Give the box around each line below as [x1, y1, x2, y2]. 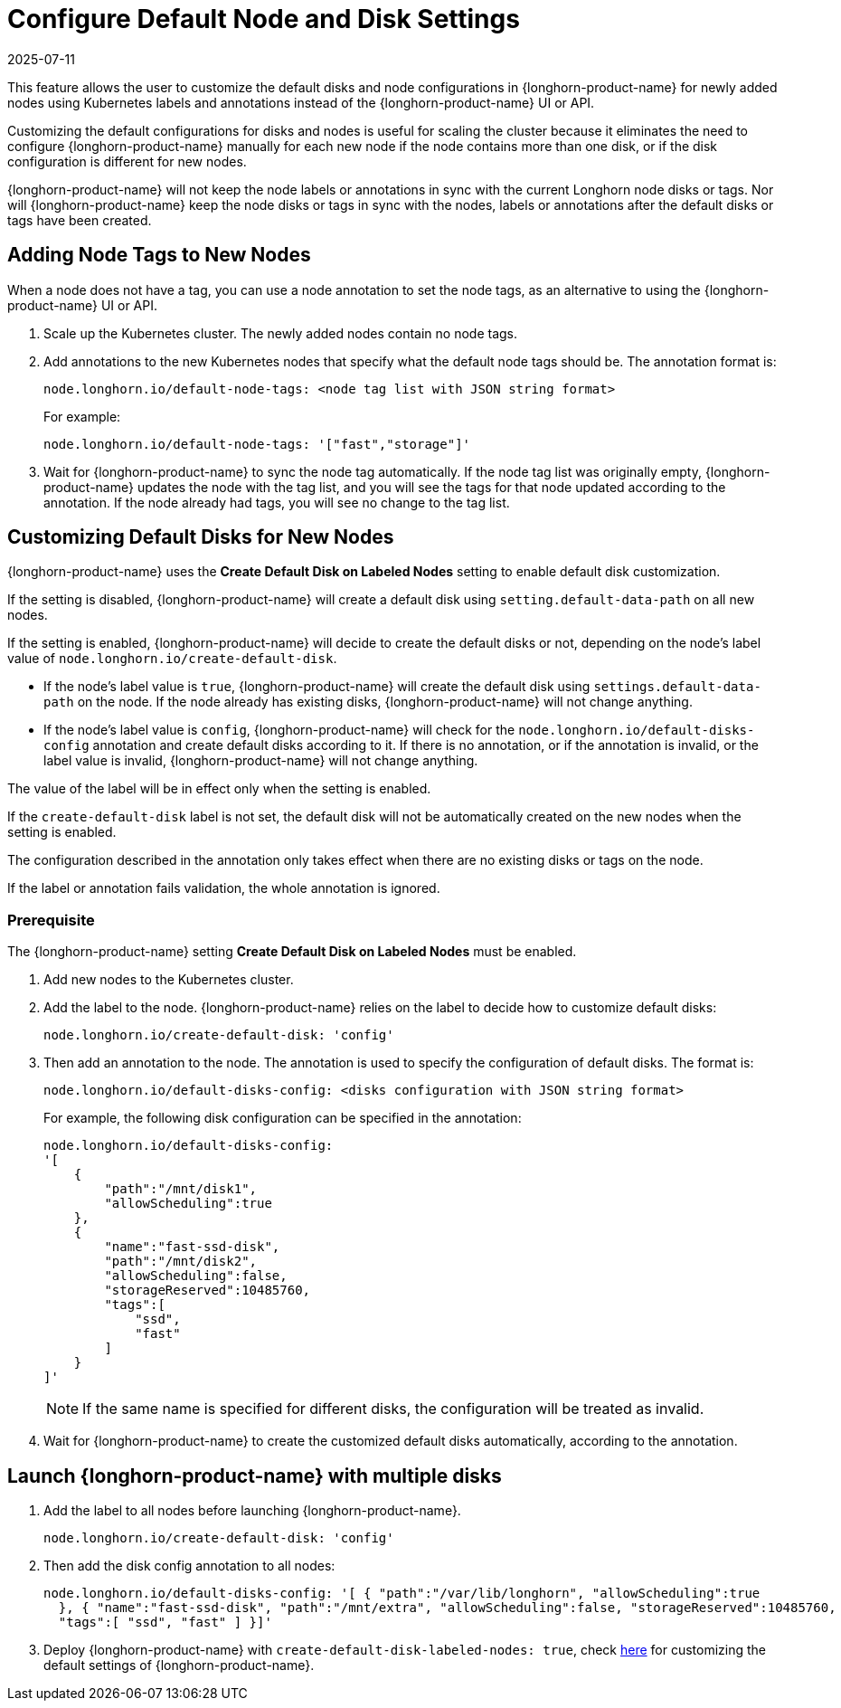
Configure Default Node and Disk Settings [7, 4, 520, 34]
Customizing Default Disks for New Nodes [7, 526, 394, 549]
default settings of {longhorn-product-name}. [43, 1657, 315, 1674]
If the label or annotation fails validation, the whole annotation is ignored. [7, 880, 440, 897]
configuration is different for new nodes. [7, 153, 247, 169]
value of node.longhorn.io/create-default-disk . [7, 650, 337, 667]
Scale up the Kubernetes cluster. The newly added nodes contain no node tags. [43, 325, 518, 341]
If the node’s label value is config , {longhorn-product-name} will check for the [43, 722, 515, 738]
